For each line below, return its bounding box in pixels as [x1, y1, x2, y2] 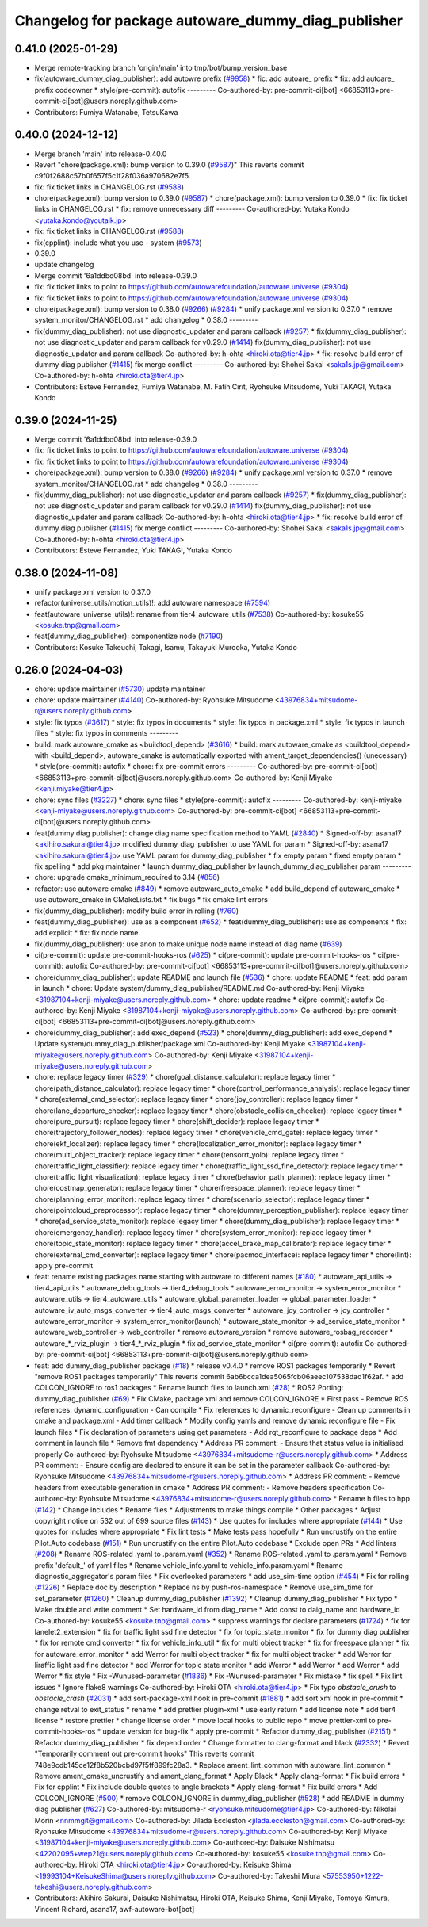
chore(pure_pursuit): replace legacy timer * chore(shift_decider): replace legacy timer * [34, 1116, 320, 1126]
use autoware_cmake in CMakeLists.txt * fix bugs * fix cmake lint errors [34, 895, 269, 904]
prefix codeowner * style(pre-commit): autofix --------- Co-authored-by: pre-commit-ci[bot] [34, 85, 338, 94]
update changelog [34, 260, 94, 270]
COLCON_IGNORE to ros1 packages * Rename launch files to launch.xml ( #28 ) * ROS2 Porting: [34, 1383, 344, 1393]
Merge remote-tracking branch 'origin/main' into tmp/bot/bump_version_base [34, 63, 288, 73]
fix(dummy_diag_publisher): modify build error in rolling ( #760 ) [34, 906, 239, 916]
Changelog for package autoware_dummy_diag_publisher [14, 12, 403, 29]
